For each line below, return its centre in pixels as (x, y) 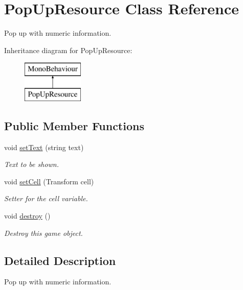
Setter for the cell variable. (46, 198)
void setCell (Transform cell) (49, 181)
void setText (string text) (44, 147)
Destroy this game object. (43, 233)
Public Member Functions (74, 125)
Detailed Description (60, 260)
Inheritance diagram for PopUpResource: (68, 50)
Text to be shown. (32, 164)
